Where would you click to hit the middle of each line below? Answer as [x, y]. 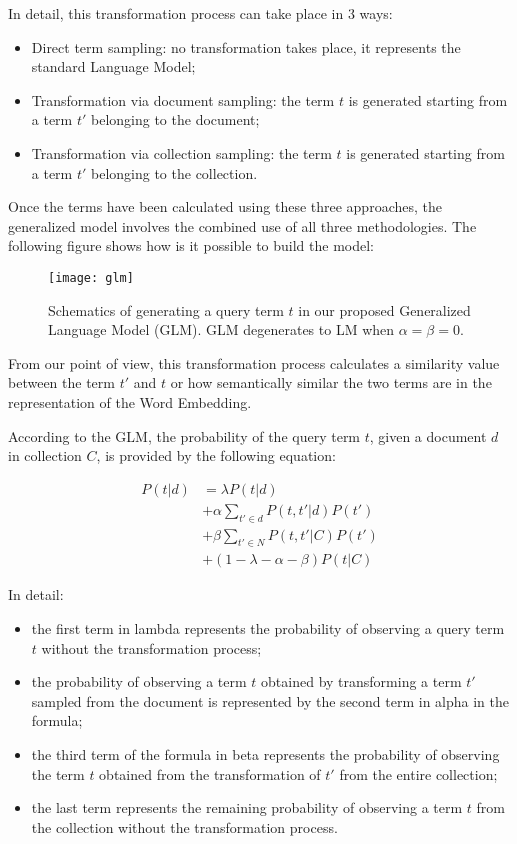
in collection [45, 455]
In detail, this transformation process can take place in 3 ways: [200, 13]
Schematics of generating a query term [166, 309]
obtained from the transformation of [210, 773]
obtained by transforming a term [361, 681]
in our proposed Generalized [384, 309]
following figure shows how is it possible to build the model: [191, 245]
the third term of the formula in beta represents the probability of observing [265, 754]
